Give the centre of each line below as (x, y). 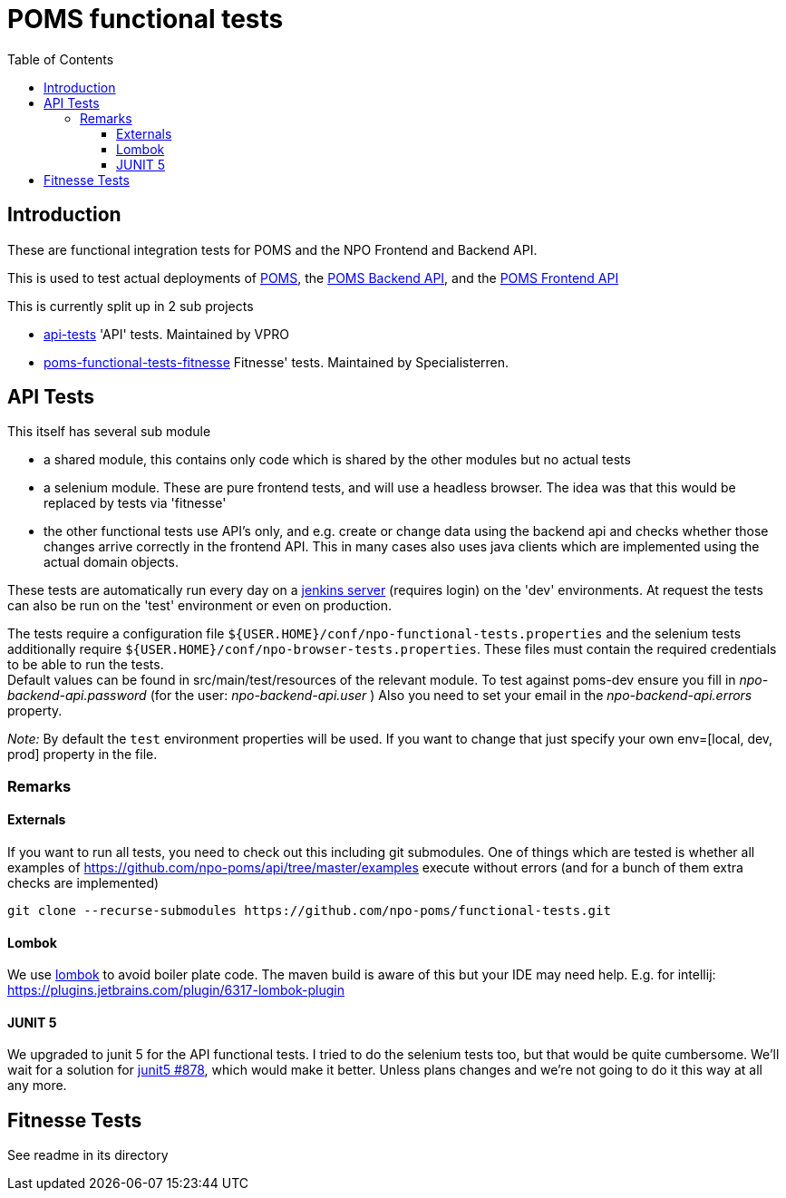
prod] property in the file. (82, 755)
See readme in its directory (88, 1155)
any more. (37, 1086)
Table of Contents (61, 59)
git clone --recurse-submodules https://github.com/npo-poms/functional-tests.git (309, 911)
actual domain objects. (111, 562)
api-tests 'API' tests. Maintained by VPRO (166, 334)
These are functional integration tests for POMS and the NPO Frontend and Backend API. (272, 249)
